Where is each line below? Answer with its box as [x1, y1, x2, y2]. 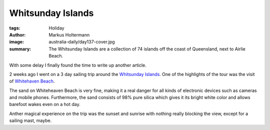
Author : [9, 31, 26, 37]
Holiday [48, 25, 64, 31]
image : [9, 39, 24, 45]
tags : [9, 25, 20, 31]
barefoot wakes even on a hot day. [9, 101, 80, 107]
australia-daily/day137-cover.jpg [48, 39, 115, 45]
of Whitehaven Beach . [9, 78, 55, 84]
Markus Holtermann [48, 31, 90, 37]
